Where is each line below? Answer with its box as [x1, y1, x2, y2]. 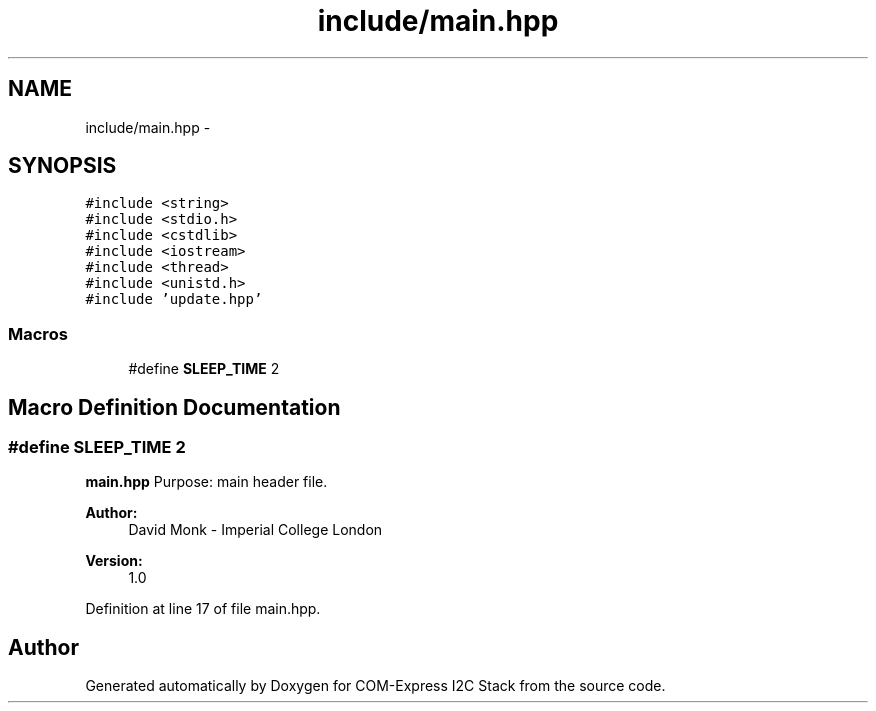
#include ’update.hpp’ [85, 291, 263, 308]
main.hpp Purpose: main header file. [85, 473, 328, 491]
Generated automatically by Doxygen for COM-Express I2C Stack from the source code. [85, 677, 666, 695]
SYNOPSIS [8, 153, 117, 179]
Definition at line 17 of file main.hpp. [85, 600, 321, 618]
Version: [85, 552, 143, 570]
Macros [8, 323, 68, 344]
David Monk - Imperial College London [128, 521, 383, 539]
